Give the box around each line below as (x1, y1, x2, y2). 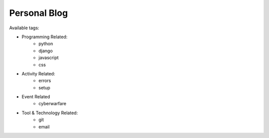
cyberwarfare (38, 101, 67, 107)
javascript (38, 55, 59, 61)
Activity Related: (21, 70, 55, 76)
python (38, 41, 53, 47)
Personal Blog (9, 7, 68, 18)
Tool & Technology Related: (21, 110, 78, 116)
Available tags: (9, 25, 39, 31)
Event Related (21, 94, 50, 100)
